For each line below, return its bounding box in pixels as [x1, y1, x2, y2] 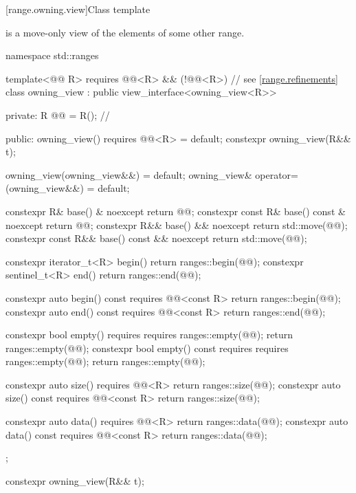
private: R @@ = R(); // [5, 107, 110, 122]
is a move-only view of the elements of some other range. [5, 25, 245, 39]
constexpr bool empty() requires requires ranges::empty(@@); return [5, 327, 293, 342]
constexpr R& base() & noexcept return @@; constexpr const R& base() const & [5, 204, 346, 218]
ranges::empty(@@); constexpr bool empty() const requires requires [5, 340, 289, 355]
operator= [255, 167, 298, 182]
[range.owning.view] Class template [5, 2, 151, 16]
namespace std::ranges [5, 48, 99, 63]
